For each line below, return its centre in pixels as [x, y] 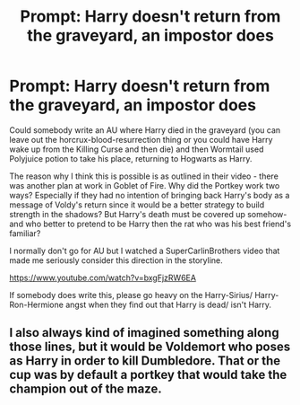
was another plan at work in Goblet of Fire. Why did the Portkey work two [145, 185]
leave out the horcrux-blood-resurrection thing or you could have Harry [141, 139]
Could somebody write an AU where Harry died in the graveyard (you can [145, 130]
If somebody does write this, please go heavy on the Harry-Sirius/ [131, 295]
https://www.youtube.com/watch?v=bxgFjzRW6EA [103, 277]
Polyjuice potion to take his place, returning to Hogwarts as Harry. [131, 158]
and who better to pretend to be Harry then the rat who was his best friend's [150, 224]
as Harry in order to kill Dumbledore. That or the [145, 361]
